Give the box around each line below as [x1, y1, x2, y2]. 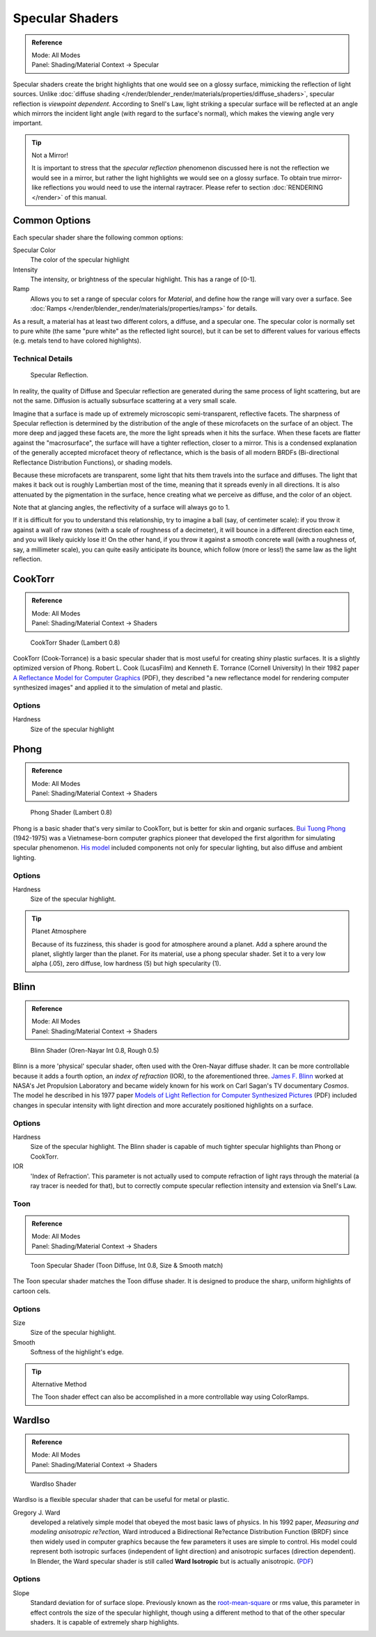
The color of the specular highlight [30, 256, 130, 264]
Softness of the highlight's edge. [30, 1348, 125, 1356]
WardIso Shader [30, 1480, 77, 1488]
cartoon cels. [13, 1287, 51, 1295]
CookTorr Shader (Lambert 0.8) [30, 638, 120, 647]
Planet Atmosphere [31, 927, 87, 936]
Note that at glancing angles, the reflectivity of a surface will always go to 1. [13, 503, 230, 512]
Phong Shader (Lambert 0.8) [30, 808, 113, 817]
